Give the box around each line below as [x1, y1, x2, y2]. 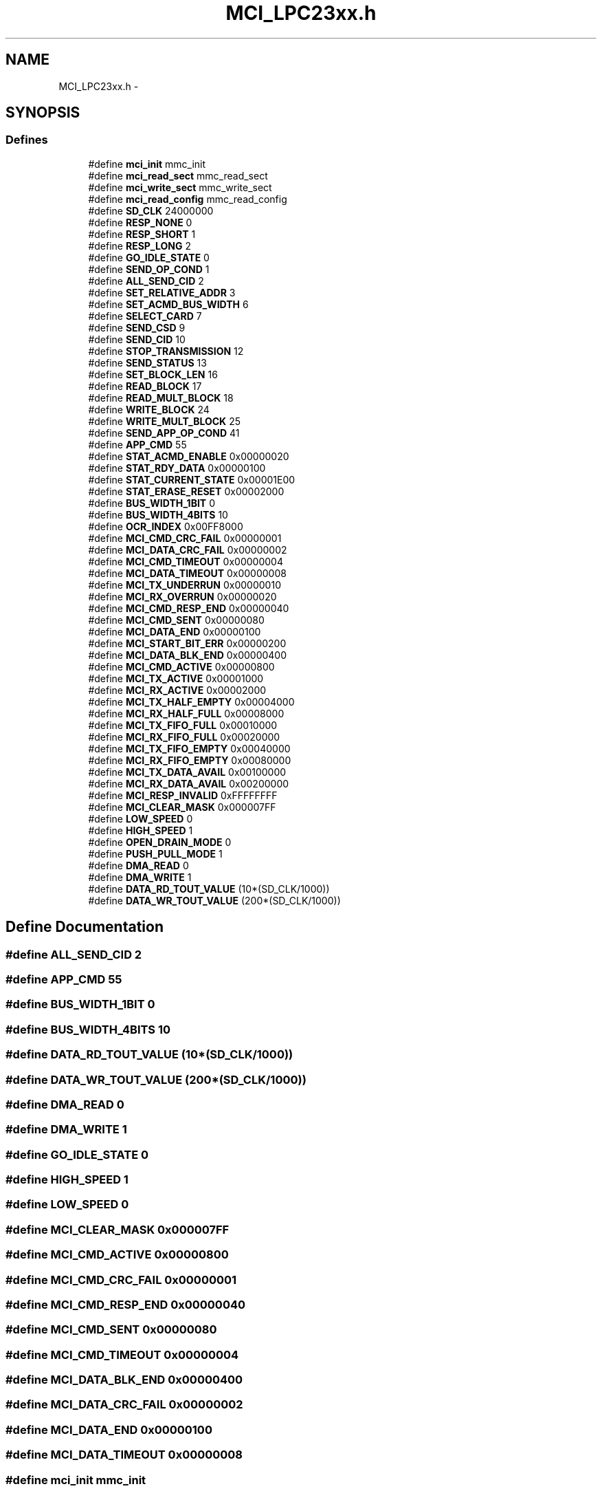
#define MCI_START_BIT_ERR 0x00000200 [88, 637, 287, 649]
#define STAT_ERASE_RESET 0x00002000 [88, 485, 285, 497]
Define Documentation [5, 918, 164, 936]
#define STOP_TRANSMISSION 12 [88, 345, 244, 357]
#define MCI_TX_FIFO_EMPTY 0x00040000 [88, 742, 291, 754]
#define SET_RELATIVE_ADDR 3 [88, 286, 236, 298]
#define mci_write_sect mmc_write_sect [88, 181, 272, 193]
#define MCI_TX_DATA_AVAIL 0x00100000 [88, 765, 287, 778]
